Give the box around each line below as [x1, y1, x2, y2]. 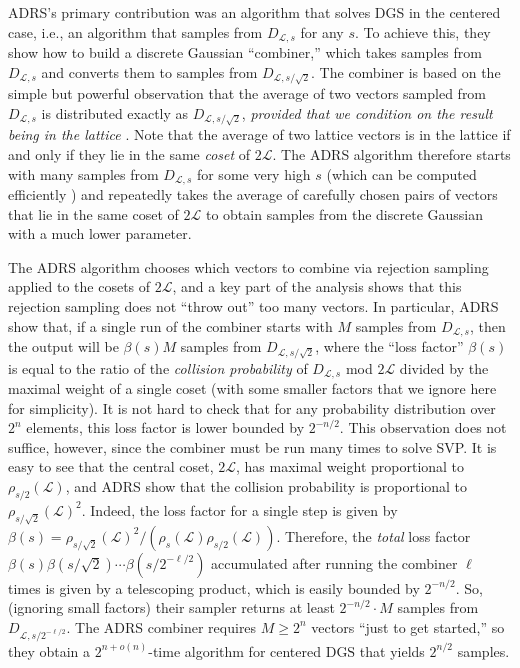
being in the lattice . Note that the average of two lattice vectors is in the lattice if [8, 124, 511, 145]
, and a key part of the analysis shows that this [172, 276, 462, 297]
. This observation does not [339, 417, 507, 438]
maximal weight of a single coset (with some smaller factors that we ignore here [8, 378, 497, 399]
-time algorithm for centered [148, 640, 322, 661]
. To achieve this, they [354, 21, 491, 42]
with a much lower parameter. [8, 223, 192, 244]
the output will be [8, 336, 119, 357]
